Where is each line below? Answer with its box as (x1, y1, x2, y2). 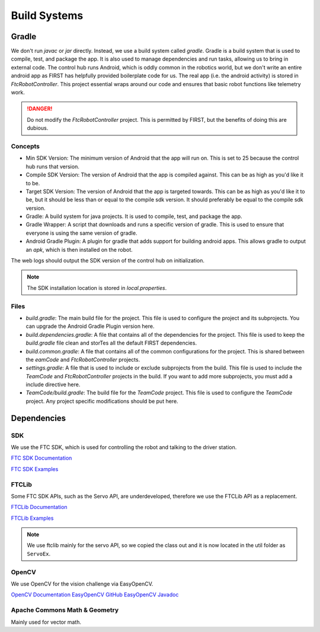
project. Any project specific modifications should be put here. (25, 397, 178, 405)
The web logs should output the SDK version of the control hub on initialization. (11, 257, 204, 264)
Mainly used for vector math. (11, 618, 81, 625)
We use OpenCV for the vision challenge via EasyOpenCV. (11, 580, 153, 587)
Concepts (11, 142, 40, 150)
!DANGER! (27, 105, 53, 112)
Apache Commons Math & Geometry (11, 606, 119, 614)
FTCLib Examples (11, 514, 54, 522)
